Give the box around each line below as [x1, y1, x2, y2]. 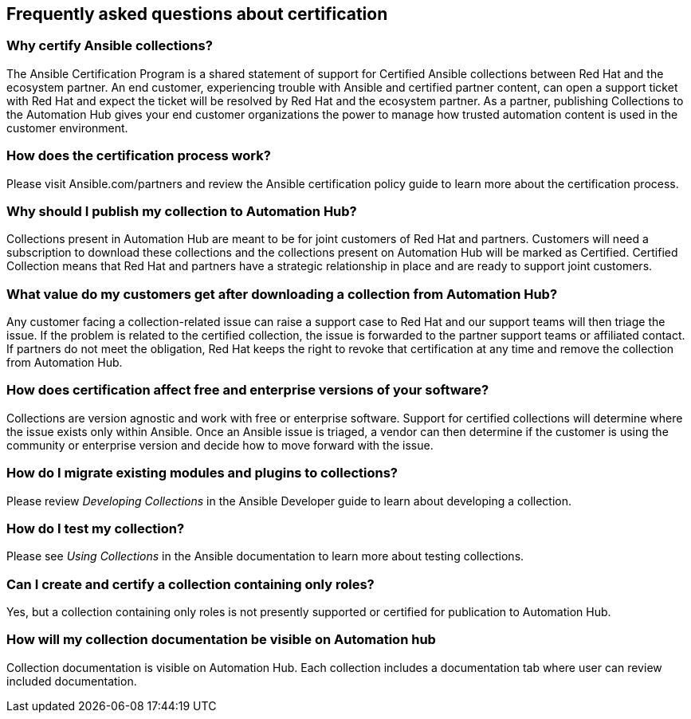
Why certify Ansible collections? [6, 37, 213, 54]
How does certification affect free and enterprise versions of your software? [6, 382, 489, 399]
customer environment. [6, 120, 128, 135]
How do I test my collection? [6, 520, 185, 536]
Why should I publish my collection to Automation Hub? [6, 202, 357, 219]
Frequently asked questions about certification [6, 4, 388, 24]
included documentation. [6, 674, 137, 688]
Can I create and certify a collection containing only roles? [6, 576, 375, 592]
